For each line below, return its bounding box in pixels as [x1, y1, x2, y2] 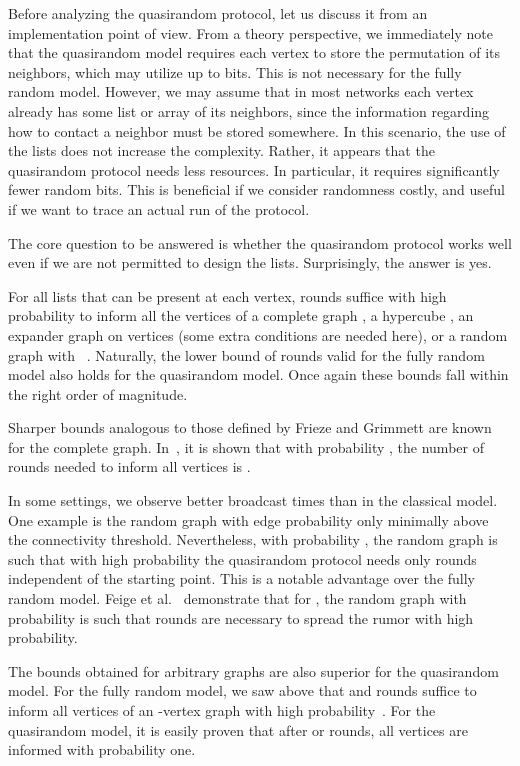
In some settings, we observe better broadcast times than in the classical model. [8, 490, 498, 511]
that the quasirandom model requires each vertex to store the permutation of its [8, 42, 501, 63]
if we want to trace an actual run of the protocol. [8, 198, 310, 219]
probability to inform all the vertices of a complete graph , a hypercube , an [8, 305, 474, 326]
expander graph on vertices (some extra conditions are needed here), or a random [8, 324, 508, 345]
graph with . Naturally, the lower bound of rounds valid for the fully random [8, 344, 485, 365]
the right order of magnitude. [8, 383, 188, 404]
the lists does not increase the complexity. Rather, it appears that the [8, 140, 435, 161]
